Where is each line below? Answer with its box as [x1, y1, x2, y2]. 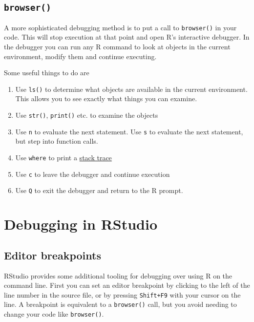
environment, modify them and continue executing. [4, 51, 157, 61]
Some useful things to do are [4, 67, 89, 78]
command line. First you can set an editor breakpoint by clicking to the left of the [4, 280, 250, 290]
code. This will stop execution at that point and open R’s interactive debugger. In [4, 32, 250, 42]
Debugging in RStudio [4, 214, 158, 234]
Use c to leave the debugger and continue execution [15, 169, 170, 179]
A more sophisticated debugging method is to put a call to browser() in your [4, 22, 237, 32]
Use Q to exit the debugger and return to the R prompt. [15, 185, 183, 195]
